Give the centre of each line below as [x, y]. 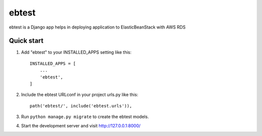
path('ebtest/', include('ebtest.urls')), [81, 106]
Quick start [26, 41]
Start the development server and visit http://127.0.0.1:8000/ [81, 125]
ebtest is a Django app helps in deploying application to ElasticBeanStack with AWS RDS [97, 27]
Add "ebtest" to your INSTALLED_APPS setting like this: [76, 52]
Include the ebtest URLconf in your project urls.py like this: [80, 95]
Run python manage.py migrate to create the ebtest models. [85, 117]
